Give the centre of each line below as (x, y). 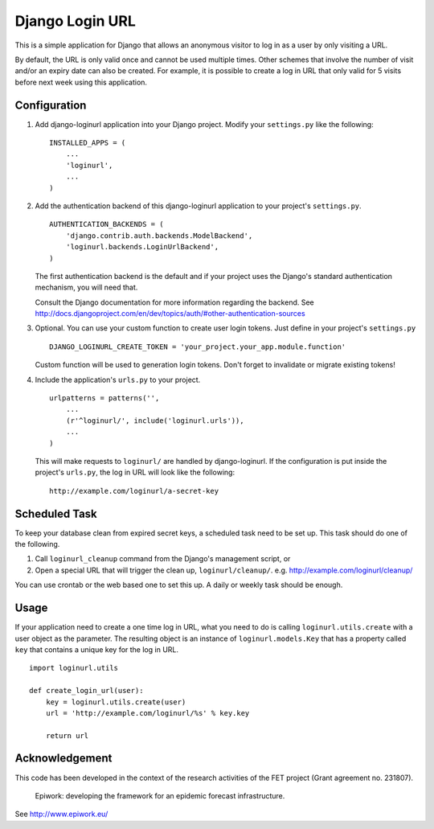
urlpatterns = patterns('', (104, 398)
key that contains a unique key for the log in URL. (97, 649)
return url (67, 735)
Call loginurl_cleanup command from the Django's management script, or (163, 559)
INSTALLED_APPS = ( (88, 143)
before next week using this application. (81, 82)
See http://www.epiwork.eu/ (61, 814)
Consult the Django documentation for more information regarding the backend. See (175, 302)
